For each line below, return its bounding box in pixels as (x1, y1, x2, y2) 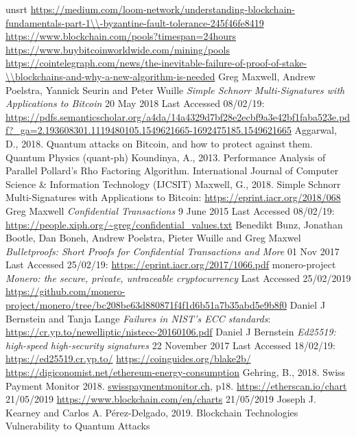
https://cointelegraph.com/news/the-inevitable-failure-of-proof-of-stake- (5, 56, 307, 70)
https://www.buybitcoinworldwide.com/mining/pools (5, 42, 230, 56)
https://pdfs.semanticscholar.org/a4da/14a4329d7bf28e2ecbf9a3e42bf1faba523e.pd (5, 109, 351, 123)
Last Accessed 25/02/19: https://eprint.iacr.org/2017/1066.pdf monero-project (5, 257, 336, 272)
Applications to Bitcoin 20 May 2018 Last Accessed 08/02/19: (5, 96, 265, 110)
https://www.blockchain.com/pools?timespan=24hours (5, 29, 236, 43)
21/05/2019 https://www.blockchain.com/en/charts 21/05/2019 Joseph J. (5, 392, 316, 406)
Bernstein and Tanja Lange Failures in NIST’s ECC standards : (5, 311, 271, 325)
